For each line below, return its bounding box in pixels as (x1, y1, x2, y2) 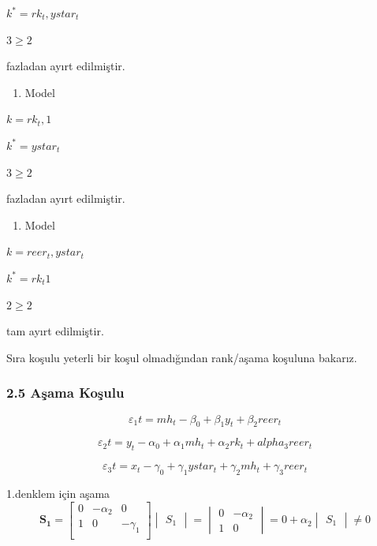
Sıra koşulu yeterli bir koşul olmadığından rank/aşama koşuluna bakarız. (6, 349, 357, 365)
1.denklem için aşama (6, 484, 110, 501)
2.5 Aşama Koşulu (6, 383, 125, 402)
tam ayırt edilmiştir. (6, 323, 104, 339)
